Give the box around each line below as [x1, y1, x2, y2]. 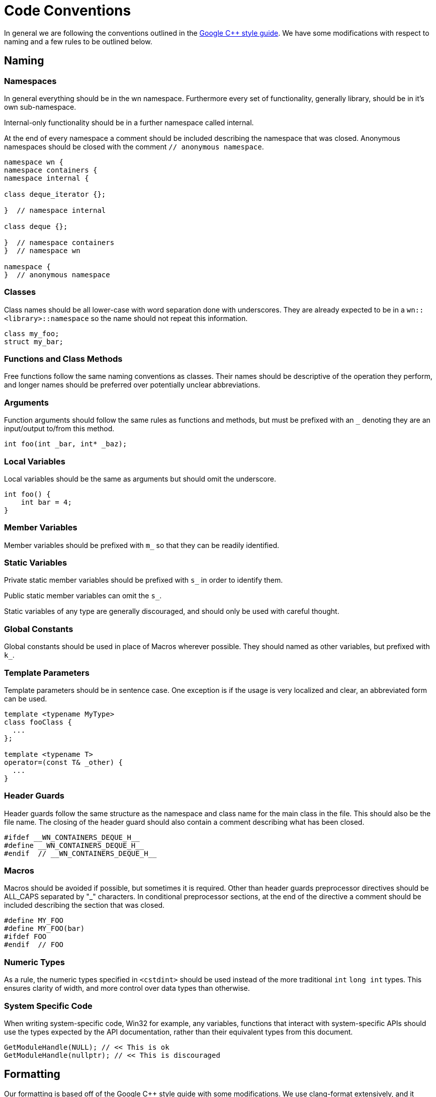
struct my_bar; [4, 337, 64, 346]
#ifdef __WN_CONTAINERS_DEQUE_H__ [4, 833, 140, 841]
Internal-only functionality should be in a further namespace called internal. [4, 118, 254, 127]
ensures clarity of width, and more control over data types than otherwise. [4, 984, 250, 993]
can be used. [4, 694, 47, 703]
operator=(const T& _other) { [4, 758, 123, 766]
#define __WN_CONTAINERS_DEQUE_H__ [4, 841, 144, 849]
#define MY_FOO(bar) [4, 924, 85, 933]
